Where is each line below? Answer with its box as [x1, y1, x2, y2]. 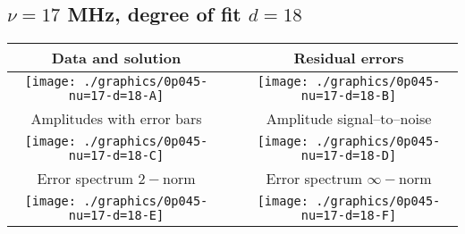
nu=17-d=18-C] [68, 148, 165, 163]
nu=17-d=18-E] [68, 208, 165, 223]
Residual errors [293, 47, 404, 69]
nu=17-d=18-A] [68, 88, 165, 104]
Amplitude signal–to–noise [266, 108, 432, 130]
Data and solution [51, 47, 182, 69]
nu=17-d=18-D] [300, 148, 397, 163]
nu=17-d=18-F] [300, 208, 397, 223]
